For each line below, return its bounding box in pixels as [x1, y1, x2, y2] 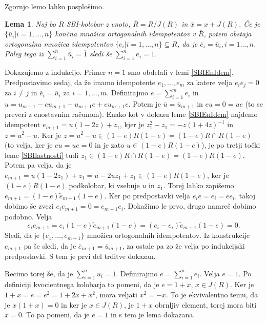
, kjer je [119, 119, 145, 130]
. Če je [239, 18, 260, 29]
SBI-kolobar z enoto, [66, 18, 131, 29]
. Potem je [128, 98, 161, 109]
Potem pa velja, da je [5, 159, 72, 170]
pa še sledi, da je [24, 240, 76, 251]
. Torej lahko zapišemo [163, 180, 234, 191]
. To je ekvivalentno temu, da [166, 289, 258, 299]
